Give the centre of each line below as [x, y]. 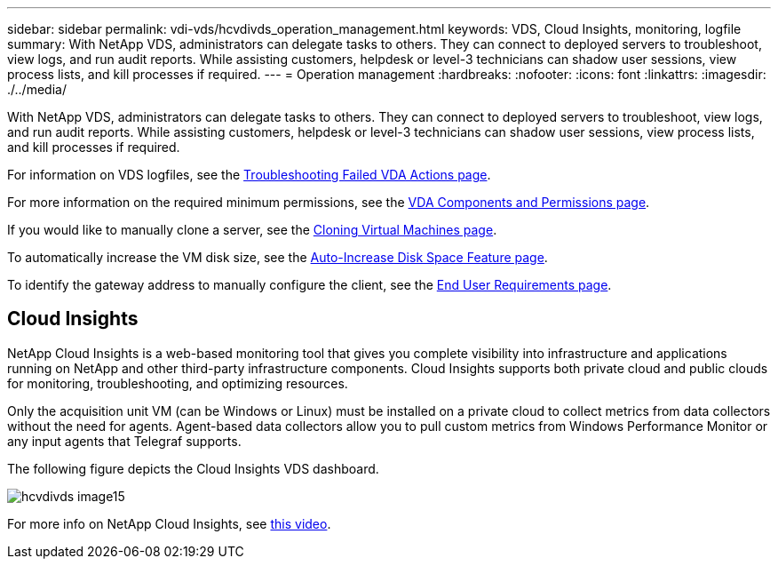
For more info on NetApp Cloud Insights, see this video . [169, 523]
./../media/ [37, 89]
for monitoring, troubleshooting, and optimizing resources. [178, 383]
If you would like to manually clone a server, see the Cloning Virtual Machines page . [252, 230]
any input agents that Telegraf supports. [124, 441]
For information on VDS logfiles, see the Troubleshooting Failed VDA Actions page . [249, 175]
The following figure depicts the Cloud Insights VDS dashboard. [193, 468]
